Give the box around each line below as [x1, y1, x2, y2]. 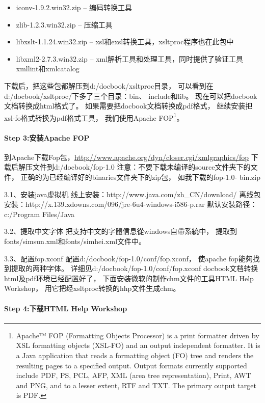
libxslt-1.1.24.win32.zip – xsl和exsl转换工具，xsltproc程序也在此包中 [16, 36, 234, 47]
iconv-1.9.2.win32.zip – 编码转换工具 [16, 2, 132, 12]
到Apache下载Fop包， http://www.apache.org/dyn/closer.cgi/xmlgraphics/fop [4, 151, 249, 162]
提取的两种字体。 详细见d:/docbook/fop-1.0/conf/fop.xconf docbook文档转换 [11, 263, 258, 274]
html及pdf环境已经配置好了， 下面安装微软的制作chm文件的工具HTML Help [4, 273, 254, 283]
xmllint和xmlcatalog [16, 63, 79, 74]
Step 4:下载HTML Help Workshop [4, 303, 127, 313]
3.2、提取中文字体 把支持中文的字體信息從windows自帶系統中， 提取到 [4, 226, 237, 236]
